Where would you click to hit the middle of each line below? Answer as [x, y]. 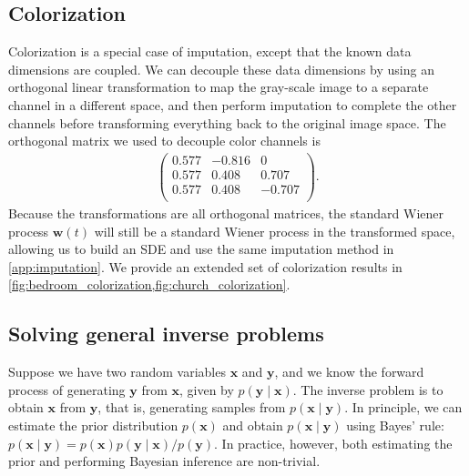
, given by [207, 389]
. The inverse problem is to [368, 389]
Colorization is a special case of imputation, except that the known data [210, 51]
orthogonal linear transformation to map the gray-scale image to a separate [219, 87]
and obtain [253, 425]
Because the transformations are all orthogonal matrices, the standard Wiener [226, 213]
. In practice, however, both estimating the [333, 443]
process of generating [67, 389]
